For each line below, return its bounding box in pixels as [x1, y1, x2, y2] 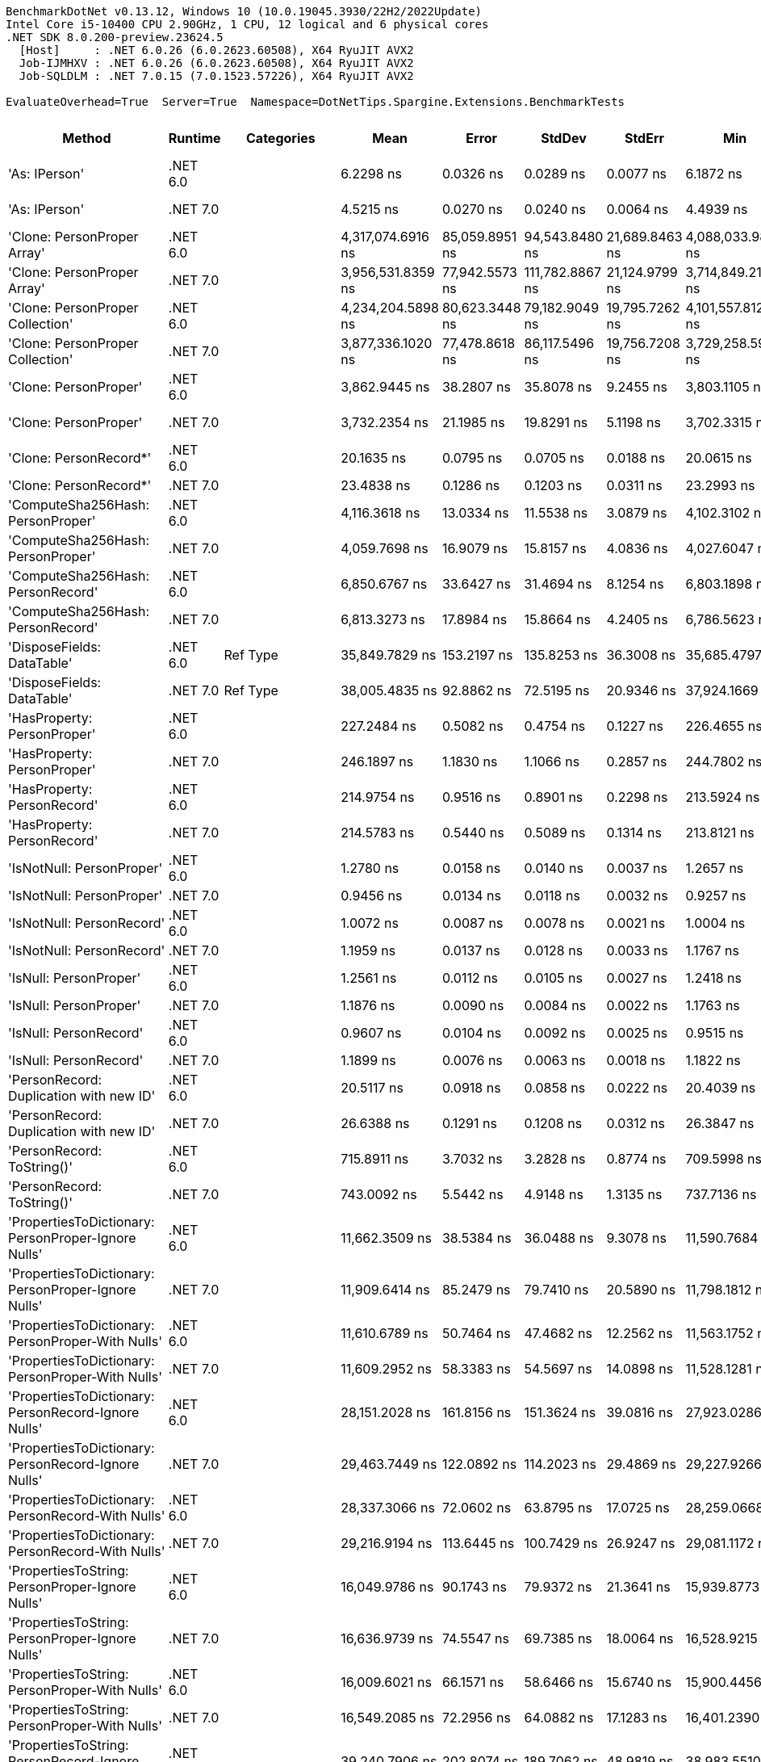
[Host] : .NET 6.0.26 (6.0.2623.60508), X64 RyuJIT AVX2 [19, 44, 414, 57]
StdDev [541, 130, 587, 146]
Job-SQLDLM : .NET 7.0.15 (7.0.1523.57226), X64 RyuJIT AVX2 [19, 69, 414, 82]
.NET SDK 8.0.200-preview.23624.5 [6, 31, 224, 44]
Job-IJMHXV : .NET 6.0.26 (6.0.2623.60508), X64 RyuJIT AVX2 [19, 57, 414, 69]
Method [62, 130, 111, 146]
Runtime [168, 130, 221, 146]
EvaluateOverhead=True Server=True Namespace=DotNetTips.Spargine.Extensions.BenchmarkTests [6, 95, 625, 108]
